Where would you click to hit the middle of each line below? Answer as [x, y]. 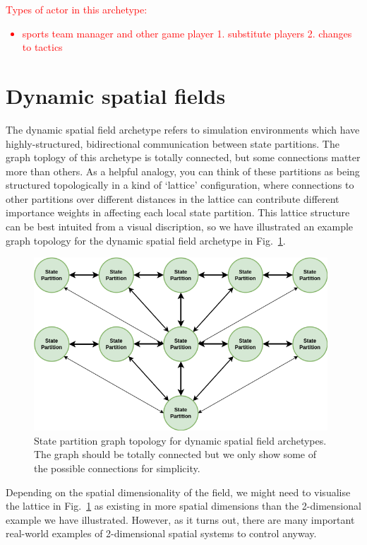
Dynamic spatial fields [116, 95]
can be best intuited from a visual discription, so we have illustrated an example [180, 227]
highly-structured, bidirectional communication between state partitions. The [173, 143]
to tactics [42, 47]
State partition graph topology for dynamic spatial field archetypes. [180, 440]
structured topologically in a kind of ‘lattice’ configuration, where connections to [180, 185]
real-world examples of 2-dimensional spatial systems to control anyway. [161, 533]
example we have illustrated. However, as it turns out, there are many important [180, 519]
